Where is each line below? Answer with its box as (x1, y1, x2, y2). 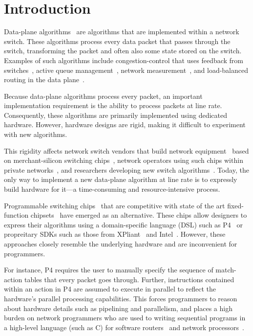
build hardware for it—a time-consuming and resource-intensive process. (4, 184, 220, 194)
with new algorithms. (4, 129, 67, 139)
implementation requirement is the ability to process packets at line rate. (4, 100, 222, 111)
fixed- (227, 200, 244, 210)
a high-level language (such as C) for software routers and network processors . (4, 322, 244, 332)
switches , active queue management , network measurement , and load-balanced (4, 65, 249, 75)
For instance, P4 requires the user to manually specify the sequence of (4, 265, 213, 275)
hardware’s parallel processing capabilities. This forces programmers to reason (4, 293, 237, 303)
